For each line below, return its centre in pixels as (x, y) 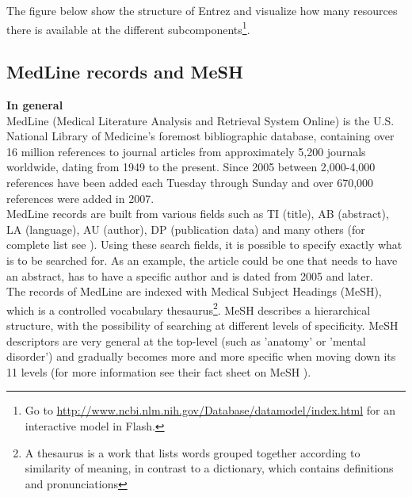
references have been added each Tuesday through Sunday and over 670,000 (190, 183)
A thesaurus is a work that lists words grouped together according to (193, 452)
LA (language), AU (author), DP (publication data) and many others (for (186, 229)
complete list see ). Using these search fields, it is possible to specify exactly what (204, 245)
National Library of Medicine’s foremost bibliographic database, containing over (200, 136)
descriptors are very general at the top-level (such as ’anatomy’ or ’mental (186, 340)
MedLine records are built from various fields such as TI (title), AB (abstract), (198, 214)
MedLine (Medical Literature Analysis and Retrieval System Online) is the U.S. (200, 120)
